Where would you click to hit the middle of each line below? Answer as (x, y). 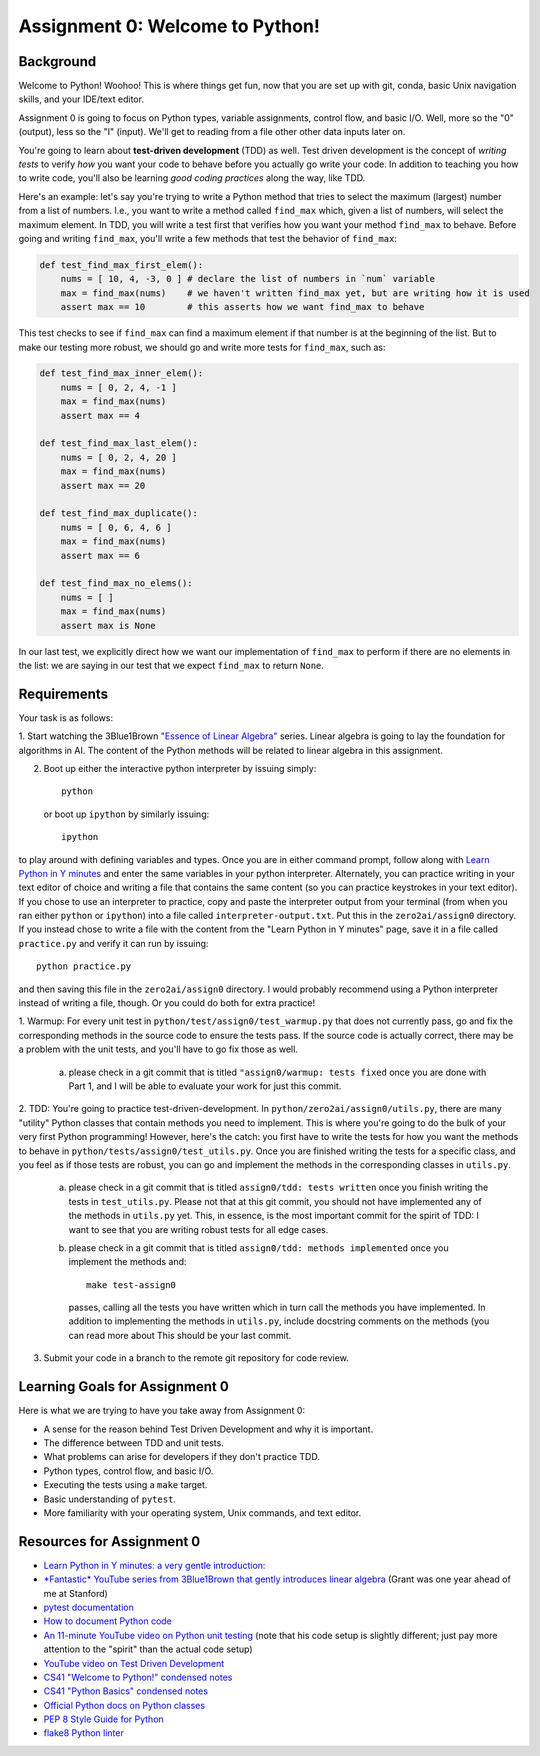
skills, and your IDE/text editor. (81, 99)
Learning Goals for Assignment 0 (123, 1386)
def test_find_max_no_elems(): (116, 583)
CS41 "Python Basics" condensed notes (126, 1691)
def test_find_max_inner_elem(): (121, 373)
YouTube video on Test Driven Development (134, 1663)
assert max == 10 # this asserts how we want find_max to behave (242, 307)
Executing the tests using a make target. (125, 1485)
